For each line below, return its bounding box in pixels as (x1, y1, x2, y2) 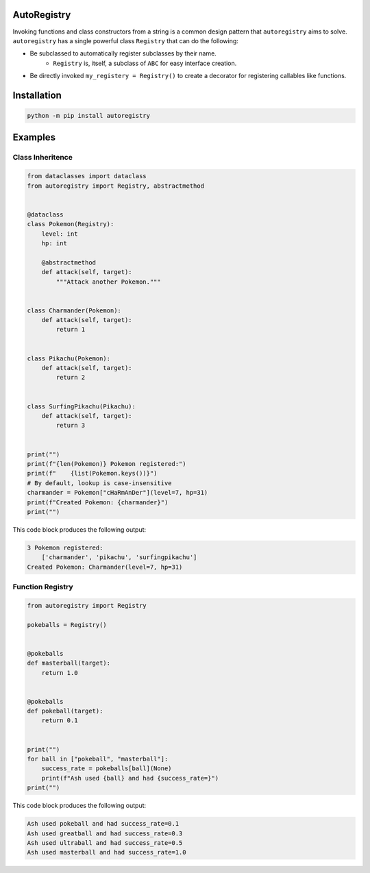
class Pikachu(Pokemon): (27, 354, 111, 362)
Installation (12, 89, 62, 101)
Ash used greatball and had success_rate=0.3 (27, 829, 183, 837)
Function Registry (12, 582, 73, 592)
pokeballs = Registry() (27, 621, 108, 628)
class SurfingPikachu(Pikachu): (27, 402, 136, 410)
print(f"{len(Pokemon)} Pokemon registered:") (27, 460, 186, 467)
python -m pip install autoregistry (27, 112, 151, 120)
